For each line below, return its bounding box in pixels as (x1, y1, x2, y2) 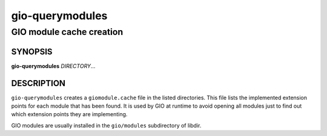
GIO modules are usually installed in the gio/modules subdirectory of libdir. (11, 122, 202, 129)
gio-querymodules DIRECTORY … (11, 62, 96, 69)
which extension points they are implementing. (11, 111, 128, 118)
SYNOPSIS (11, 46, 53, 57)
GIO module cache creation (11, 26, 124, 37)
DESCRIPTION (11, 78, 66, 88)
